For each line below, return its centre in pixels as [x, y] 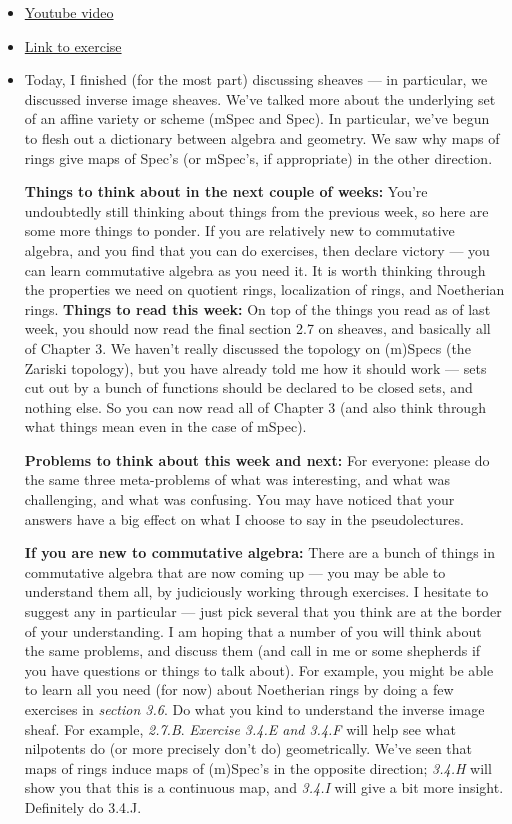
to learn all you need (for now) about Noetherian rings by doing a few [239, 689]
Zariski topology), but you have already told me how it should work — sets [255, 367]
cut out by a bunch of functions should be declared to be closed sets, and [248, 387]
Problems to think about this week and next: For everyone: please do [257, 459]
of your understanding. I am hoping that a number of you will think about [253, 630]
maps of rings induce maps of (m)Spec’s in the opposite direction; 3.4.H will [258, 767]
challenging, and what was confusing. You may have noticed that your [239, 499]
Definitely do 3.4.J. [83, 806]
